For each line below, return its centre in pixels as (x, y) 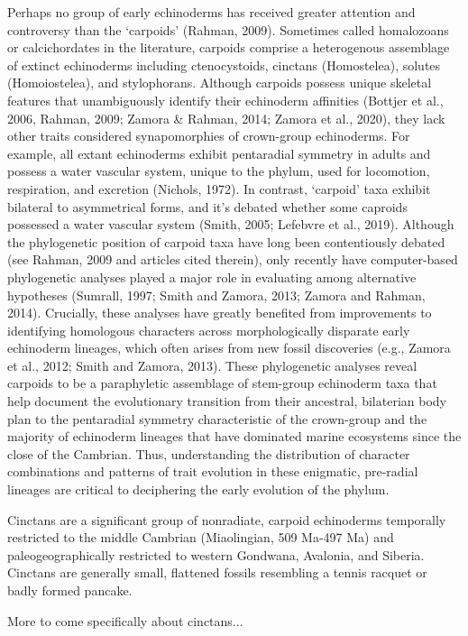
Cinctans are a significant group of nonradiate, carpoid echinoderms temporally (227, 519)
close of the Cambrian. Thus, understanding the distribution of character (209, 453)
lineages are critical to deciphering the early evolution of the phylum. (198, 489)
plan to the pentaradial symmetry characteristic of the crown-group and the (217, 418)
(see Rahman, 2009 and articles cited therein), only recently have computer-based (233, 259)
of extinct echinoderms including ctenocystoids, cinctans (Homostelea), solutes (224, 65)
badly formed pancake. (70, 590)
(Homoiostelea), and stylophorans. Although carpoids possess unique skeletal (220, 83)
